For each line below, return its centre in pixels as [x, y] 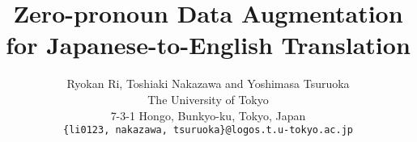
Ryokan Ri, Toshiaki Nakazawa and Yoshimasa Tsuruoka [208, 84]
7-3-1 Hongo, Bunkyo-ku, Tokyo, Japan [208, 115]
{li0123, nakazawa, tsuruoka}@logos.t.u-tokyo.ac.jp [208, 130]
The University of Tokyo [208, 99]
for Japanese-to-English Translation [208, 45]
